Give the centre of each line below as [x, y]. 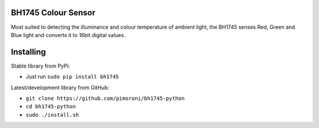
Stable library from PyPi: [40, 66]
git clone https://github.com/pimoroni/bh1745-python [105, 98]
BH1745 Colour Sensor [53, 13]
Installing [29, 52]
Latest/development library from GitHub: [60, 87]
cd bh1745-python [51, 107]
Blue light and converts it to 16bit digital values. [68, 35]
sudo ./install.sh [52, 115]
